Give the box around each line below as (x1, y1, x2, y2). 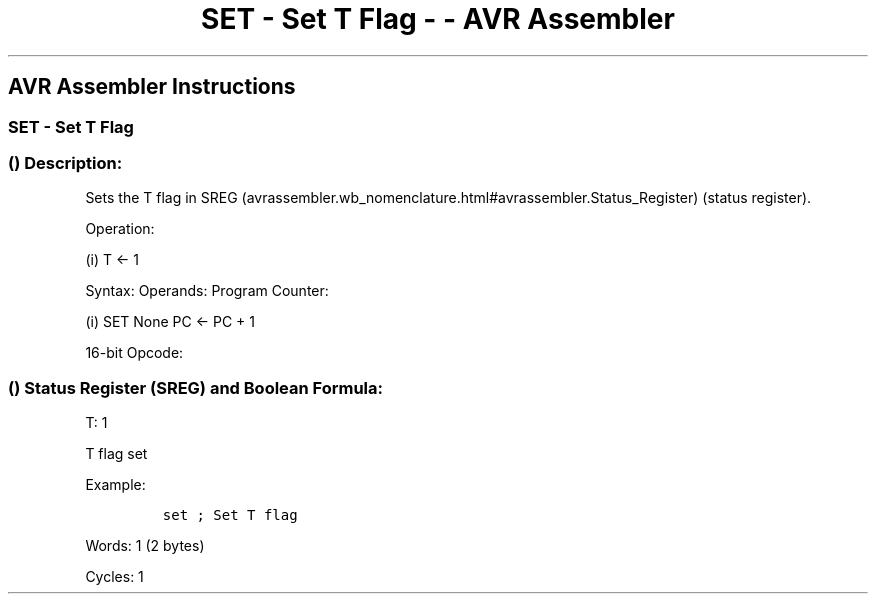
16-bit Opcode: (85, 344, 184, 362)
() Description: (8, 152, 123, 173)
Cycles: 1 (85, 568, 144, 586)
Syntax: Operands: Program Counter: (85, 282, 329, 300)
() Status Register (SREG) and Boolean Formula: (8, 377, 384, 398)
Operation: (85, 220, 155, 238)
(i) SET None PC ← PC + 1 (85, 313, 256, 331)
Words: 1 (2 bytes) (85, 537, 205, 555)
